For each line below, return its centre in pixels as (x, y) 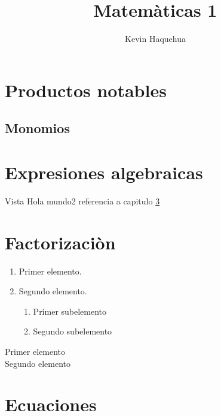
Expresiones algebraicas (104, 172)
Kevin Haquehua (155, 39)
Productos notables (86, 90)
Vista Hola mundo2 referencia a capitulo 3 (82, 201)
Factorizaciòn (60, 242)
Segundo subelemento (73, 331)
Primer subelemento (70, 311)
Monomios (37, 128)
